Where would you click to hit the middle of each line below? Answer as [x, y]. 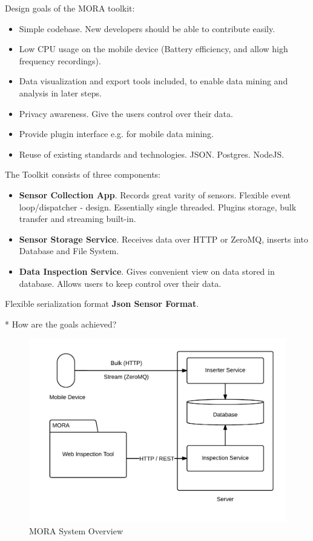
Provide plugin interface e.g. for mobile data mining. [116, 134]
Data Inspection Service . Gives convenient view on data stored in [147, 271]
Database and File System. [69, 251]
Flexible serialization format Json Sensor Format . [102, 304]
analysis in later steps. [60, 92]
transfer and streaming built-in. [77, 219]
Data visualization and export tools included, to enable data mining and [153, 81]
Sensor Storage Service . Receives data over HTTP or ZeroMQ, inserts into [163, 239]
